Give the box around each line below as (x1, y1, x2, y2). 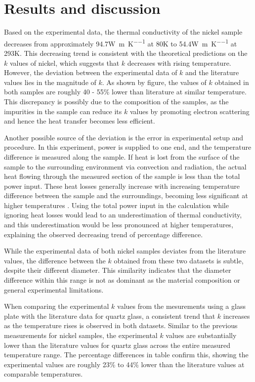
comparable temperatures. (4, 369, 83, 379)
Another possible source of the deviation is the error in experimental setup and (4, 132, 244, 142)
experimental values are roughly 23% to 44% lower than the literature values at (4, 359, 245, 369)
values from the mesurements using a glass (117, 301, 246, 311)
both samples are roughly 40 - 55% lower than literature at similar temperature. (4, 86, 247, 97)
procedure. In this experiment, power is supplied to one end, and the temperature (4, 142, 252, 152)
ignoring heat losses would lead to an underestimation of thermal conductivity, (4, 210, 242, 220)
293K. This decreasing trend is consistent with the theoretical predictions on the (4, 47, 248, 58)
